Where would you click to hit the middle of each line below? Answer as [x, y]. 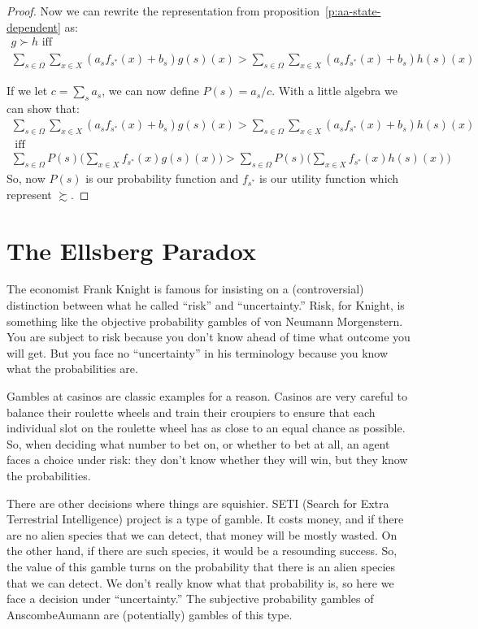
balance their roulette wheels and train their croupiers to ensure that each [191, 412]
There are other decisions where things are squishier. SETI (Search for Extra [198, 503]
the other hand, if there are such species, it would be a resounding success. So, [202, 551]
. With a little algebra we [335, 91]
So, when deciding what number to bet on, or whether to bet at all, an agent [198, 443]
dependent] [34, 26]
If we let [27, 91]
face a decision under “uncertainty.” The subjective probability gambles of [190, 599]
